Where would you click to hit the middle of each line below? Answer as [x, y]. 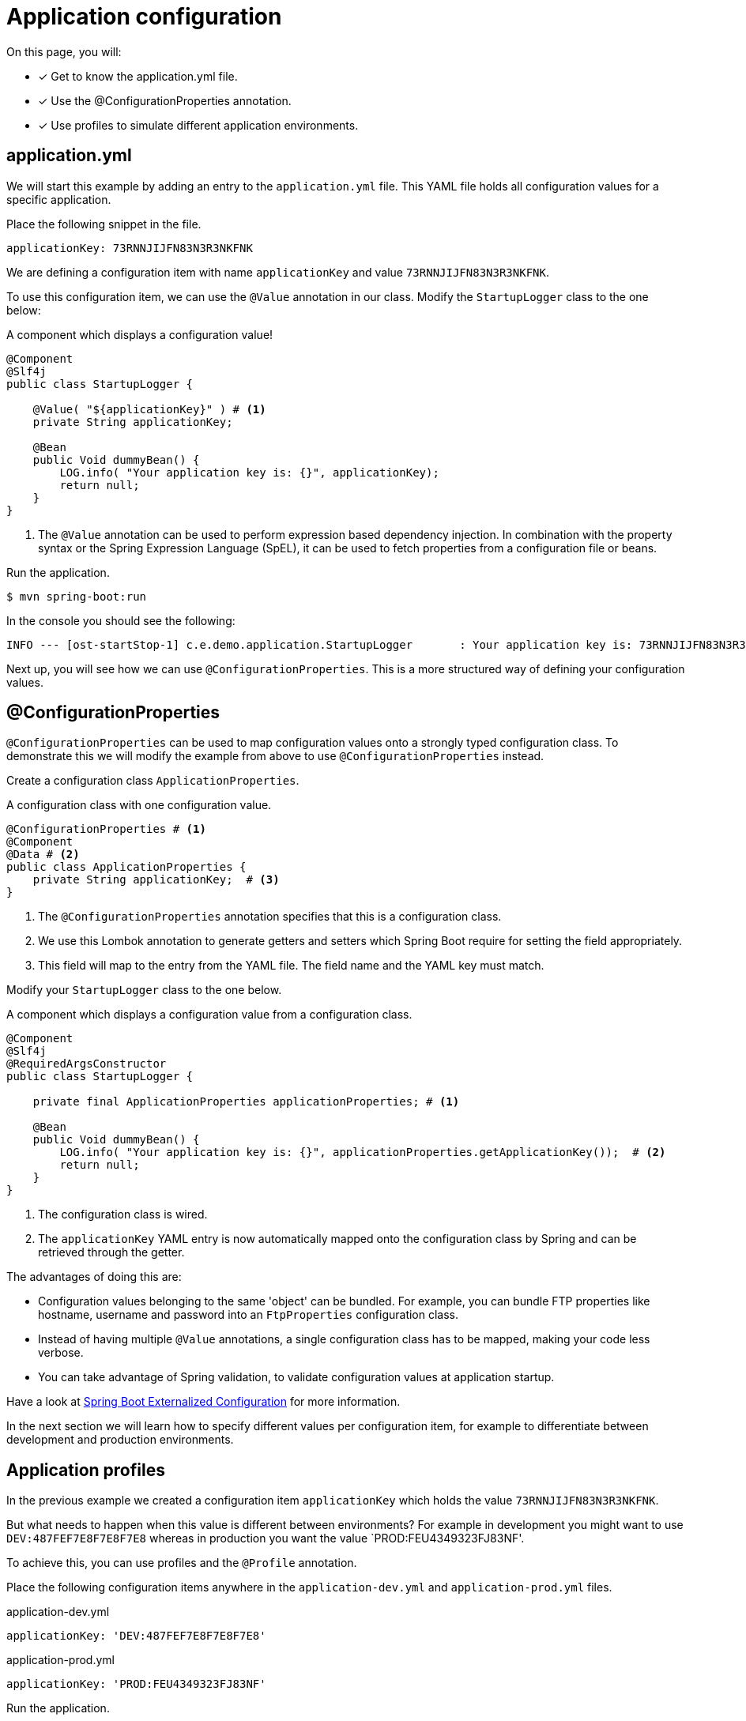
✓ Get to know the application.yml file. [138, 76]
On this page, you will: [64, 51]
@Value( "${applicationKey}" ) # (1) [149, 409]
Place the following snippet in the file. [104, 224]
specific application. [59, 199]
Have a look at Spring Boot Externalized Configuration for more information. [203, 1402]
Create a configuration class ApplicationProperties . [153, 781]
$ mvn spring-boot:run [77, 596]
